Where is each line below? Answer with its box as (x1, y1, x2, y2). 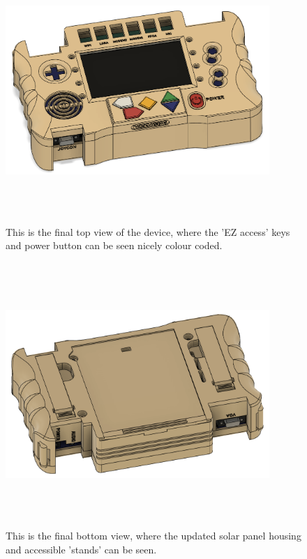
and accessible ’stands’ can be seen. (6, 542, 157, 556)
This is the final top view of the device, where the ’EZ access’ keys (6, 224, 290, 239)
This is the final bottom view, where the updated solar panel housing (6, 528, 301, 543)
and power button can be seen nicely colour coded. (6, 238, 223, 253)
